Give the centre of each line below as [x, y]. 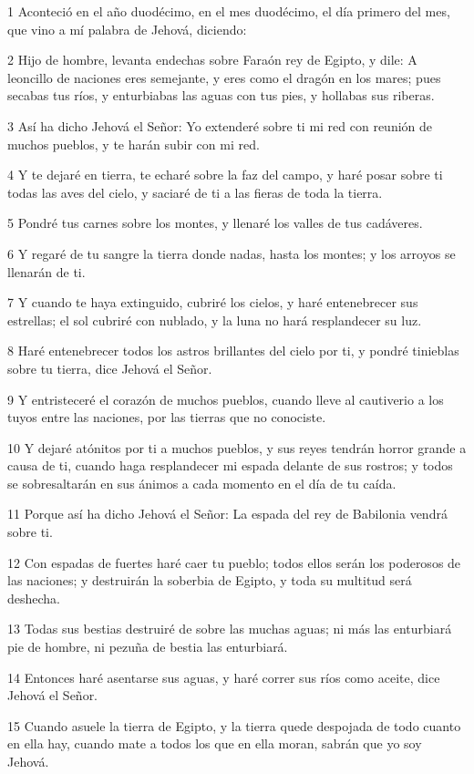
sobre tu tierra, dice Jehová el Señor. [110, 368]
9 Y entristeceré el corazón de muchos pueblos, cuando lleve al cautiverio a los [226, 399]
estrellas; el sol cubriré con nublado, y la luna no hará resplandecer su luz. [215, 320]
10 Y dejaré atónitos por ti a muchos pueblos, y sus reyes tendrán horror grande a [237, 447]
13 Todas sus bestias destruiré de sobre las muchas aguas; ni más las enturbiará [230, 629]
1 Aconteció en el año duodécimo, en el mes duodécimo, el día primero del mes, [229, 11]
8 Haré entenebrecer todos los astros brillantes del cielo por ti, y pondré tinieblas [233, 351]
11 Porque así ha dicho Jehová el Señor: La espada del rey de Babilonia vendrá [227, 514]
